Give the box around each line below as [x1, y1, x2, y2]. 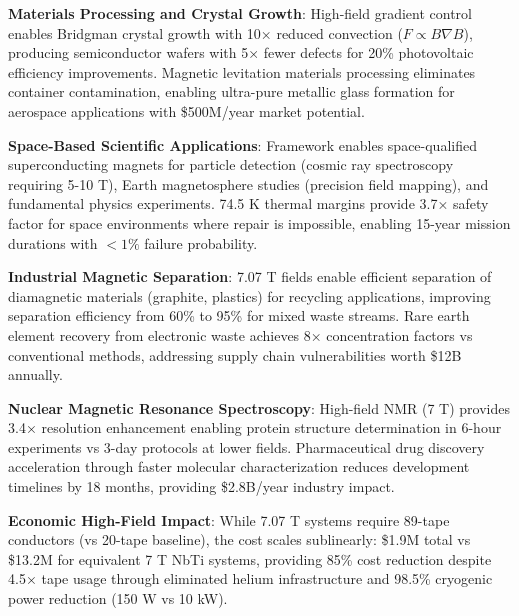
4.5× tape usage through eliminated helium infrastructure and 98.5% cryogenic [8, 568, 493, 589]
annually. [8, 364, 63, 385]
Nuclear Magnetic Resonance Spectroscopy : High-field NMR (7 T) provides [8, 397, 510, 418]
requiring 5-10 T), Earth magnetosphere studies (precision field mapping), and [8, 173, 489, 194]
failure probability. [144, 232, 258, 253]
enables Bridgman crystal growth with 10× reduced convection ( [8, 22, 403, 43]
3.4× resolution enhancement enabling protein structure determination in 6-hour [8, 417, 502, 438]
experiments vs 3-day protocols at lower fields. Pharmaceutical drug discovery [8, 436, 485, 457]
